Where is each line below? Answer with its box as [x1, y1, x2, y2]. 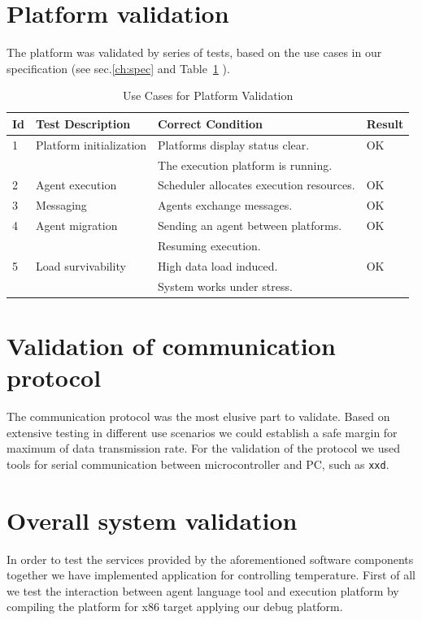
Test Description [36, 115, 131, 132]
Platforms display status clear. [158, 136, 310, 153]
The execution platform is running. [158, 156, 333, 173]
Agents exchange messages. [158, 197, 293, 214]
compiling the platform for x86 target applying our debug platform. [7, 598, 343, 615]
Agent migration [36, 217, 118, 234]
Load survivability [36, 257, 126, 274]
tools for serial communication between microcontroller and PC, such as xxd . [7, 455, 389, 472]
